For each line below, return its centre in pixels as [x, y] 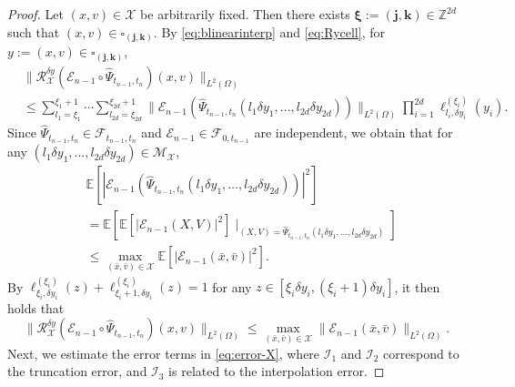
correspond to [421, 353]
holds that [36, 307]
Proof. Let [35, 14]
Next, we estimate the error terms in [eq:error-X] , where [164, 353]
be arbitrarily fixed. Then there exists [245, 14]
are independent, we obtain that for [353, 132]
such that [34, 31]
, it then [417, 286]
